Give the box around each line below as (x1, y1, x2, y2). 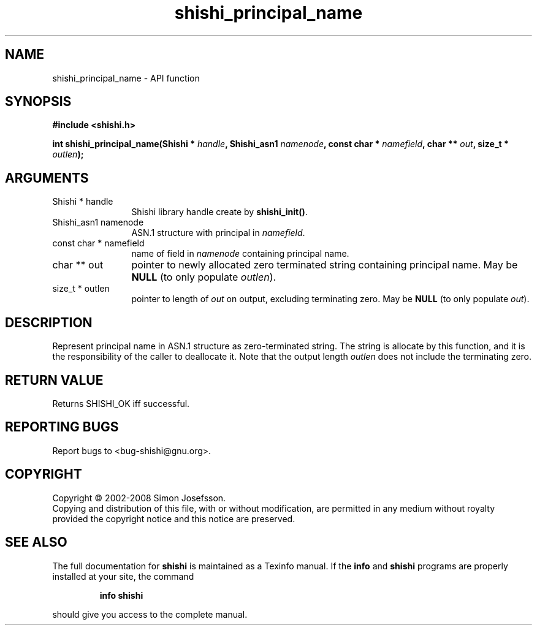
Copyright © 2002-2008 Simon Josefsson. (52, 492, 226, 503)
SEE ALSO (5, 534, 67, 550)
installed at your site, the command (52, 571, 194, 582)
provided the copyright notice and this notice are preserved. (52, 513, 295, 524)
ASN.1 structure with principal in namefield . (131, 227, 305, 238)
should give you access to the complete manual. (52, 609, 248, 620)
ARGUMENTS (5, 170, 89, 186)
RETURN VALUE (5, 372, 104, 388)
